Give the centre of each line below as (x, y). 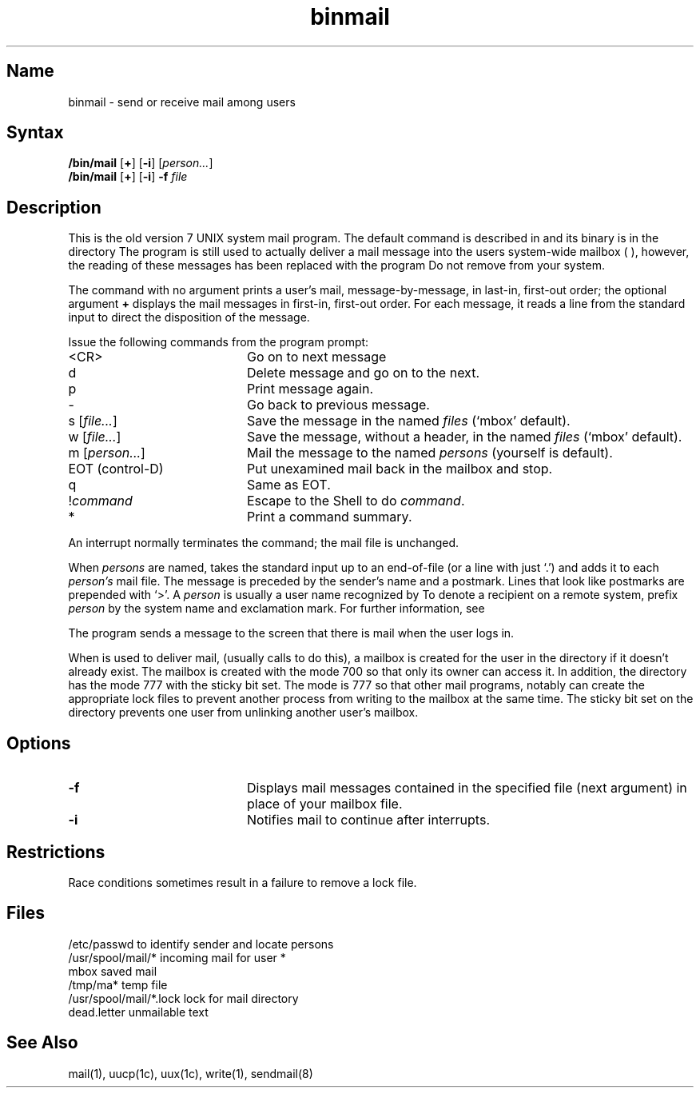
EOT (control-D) (116, 469)
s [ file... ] (93, 421)
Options (39, 743)
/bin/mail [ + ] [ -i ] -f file (128, 177)
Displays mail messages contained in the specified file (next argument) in (467, 788)
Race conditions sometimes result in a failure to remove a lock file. (243, 882)
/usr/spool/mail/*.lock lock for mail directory (183, 998)
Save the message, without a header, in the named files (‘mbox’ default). (464, 437)
